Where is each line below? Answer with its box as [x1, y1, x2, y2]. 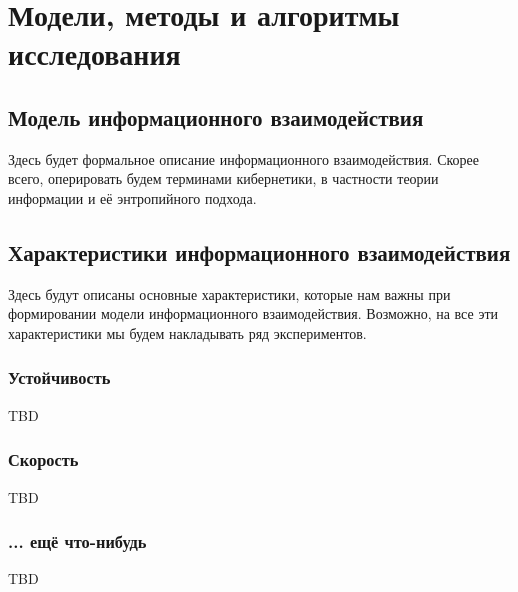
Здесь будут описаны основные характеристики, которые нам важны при [8, 283, 451, 304]
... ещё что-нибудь [8, 529, 147, 554]
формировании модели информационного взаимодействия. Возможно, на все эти [8, 303, 499, 324]
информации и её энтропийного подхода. [8, 187, 257, 208]
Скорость [8, 447, 79, 472]
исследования [8, 33, 181, 74]
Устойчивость [8, 365, 111, 390]
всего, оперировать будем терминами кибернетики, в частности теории [8, 168, 439, 189]
